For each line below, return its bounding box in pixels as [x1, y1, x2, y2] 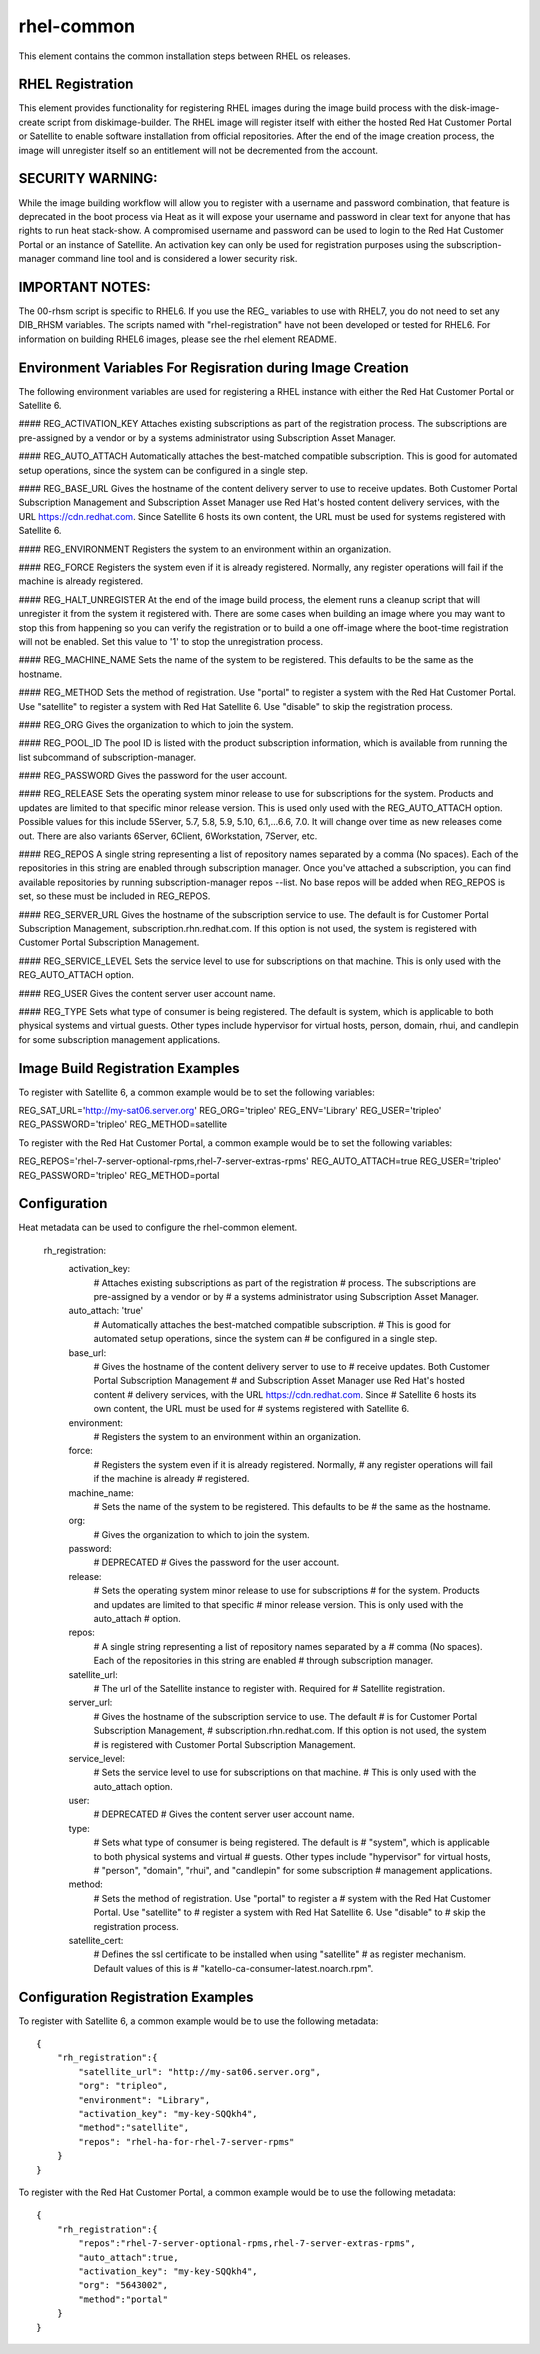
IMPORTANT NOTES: [18, 278, 151, 295]
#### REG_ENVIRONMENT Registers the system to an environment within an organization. [18, 543, 392, 555]
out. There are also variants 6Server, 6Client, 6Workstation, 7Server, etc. [18, 830, 318, 842]
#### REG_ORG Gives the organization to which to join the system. [18, 718, 294, 730]
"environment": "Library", [78, 2094, 211, 2105]
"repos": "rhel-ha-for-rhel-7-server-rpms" [78, 2136, 295, 2147]
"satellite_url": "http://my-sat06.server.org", [78, 2066, 322, 2077]
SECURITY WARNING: [18, 170, 159, 187]
